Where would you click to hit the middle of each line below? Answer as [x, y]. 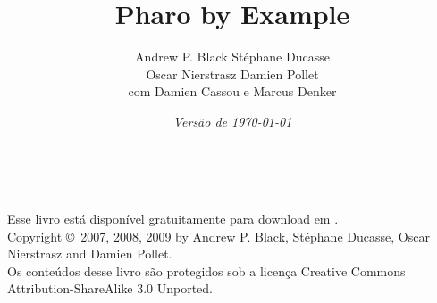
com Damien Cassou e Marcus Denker [232, 91]
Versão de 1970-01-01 [232, 121]
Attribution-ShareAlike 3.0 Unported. [110, 288]
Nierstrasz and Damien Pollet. [90, 254]
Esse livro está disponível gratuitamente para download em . [173, 219]
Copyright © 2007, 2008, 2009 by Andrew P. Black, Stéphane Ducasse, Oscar [218, 236]
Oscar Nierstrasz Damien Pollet [232, 74]
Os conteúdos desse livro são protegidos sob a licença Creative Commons [206, 270]
